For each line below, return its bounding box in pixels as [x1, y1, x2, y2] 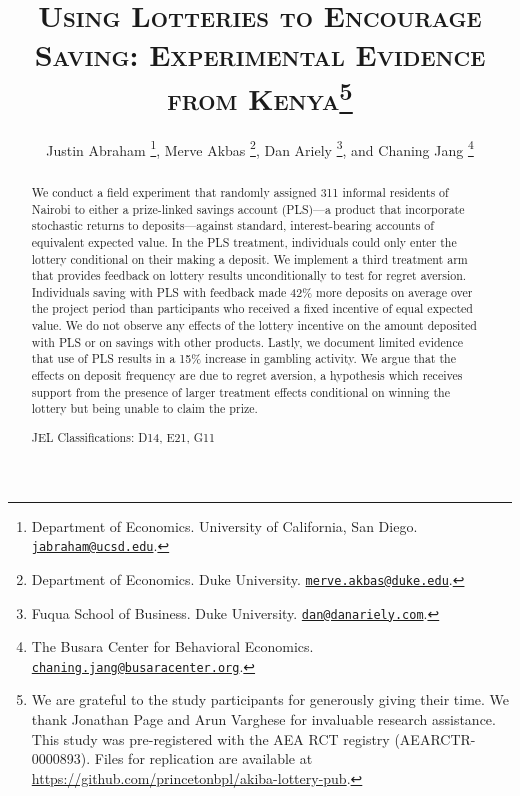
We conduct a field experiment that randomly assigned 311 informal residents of [31, 183, 449, 200]
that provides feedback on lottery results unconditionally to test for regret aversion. [31, 267, 467, 284]
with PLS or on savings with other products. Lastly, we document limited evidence [31, 333, 464, 350]
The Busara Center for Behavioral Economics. [31, 636, 314, 657]
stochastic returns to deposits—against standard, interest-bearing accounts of [31, 217, 434, 234]
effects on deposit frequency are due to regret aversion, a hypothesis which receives [31, 367, 463, 384]
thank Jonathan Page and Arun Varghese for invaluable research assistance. [31, 709, 496, 730]
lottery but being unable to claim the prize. [31, 400, 258, 417]
